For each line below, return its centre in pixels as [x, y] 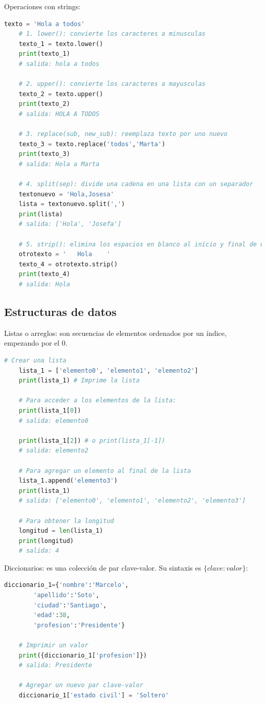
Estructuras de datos [60, 312]
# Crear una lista [35, 361]
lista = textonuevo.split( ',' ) [72, 204]
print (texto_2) [44, 104]
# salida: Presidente [55, 665]
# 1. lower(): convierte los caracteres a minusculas [112, 34]
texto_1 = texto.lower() [61, 44]
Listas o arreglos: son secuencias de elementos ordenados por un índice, [115, 333]
